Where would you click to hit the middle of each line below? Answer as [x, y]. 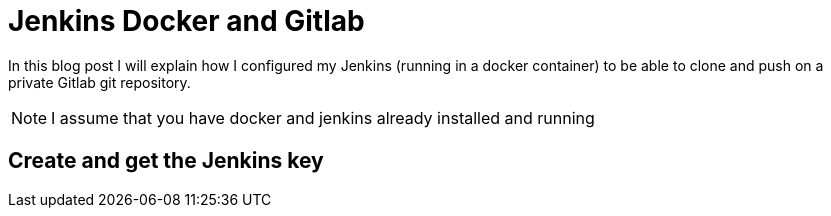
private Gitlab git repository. [99, 82]
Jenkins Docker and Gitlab [186, 21]
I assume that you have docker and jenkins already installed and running [323, 117]
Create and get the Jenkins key [166, 161]
